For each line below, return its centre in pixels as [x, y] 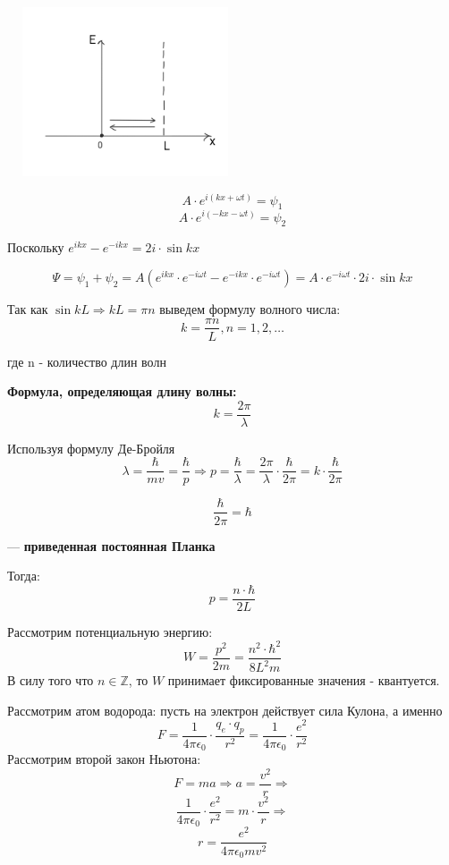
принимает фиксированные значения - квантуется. [304, 680]
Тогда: [24, 576]
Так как [28, 308]
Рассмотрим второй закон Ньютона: [104, 759]
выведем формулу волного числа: [250, 308]
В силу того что [51, 680]
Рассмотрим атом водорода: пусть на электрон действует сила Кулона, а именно [225, 710]
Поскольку [36, 247]
